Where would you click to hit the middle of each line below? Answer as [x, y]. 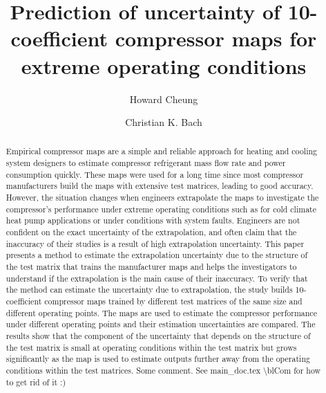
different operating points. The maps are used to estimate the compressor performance [161, 312]
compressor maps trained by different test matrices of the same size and [173, 301]
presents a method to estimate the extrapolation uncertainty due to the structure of [157, 255]
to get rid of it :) [36, 382]
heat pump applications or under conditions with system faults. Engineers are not [153, 220]
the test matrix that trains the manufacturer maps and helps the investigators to [151, 267]
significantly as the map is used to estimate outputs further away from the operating [158, 359]
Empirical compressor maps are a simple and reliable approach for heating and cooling [162, 151]
